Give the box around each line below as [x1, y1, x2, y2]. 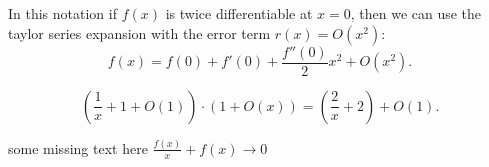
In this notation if [8, 3, 117, 23]
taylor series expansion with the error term [8, 22, 271, 43]
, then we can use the [350, 3, 482, 23]
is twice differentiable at [165, 3, 313, 23]
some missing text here [8, 137, 148, 158]
